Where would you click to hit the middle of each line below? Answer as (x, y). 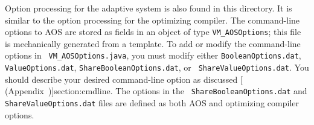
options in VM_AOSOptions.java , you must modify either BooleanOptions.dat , (153, 55)
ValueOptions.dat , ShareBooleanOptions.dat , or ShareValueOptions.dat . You (157, 67)
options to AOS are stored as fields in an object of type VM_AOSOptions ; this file (153, 32)
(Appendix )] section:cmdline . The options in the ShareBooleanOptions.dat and (156, 91)
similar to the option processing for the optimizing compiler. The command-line (152, 20)
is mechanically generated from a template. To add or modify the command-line (153, 43)
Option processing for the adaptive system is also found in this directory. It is (149, 8)
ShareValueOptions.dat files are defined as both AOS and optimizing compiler (152, 103)
